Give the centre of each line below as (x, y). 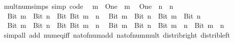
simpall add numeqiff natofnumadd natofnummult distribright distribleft (117, 34)
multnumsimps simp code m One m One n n (89, 6)
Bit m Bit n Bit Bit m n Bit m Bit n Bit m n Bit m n (116, 25)
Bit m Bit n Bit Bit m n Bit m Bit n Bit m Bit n (104, 15)
